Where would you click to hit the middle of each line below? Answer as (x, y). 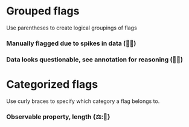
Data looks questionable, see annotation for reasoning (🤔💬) (94, 60)
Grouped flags (43, 11)
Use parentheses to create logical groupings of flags (72, 28)
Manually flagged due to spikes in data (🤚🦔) (71, 43)
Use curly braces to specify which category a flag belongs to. (83, 101)
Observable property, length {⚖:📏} (58, 117)
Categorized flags (52, 84)
